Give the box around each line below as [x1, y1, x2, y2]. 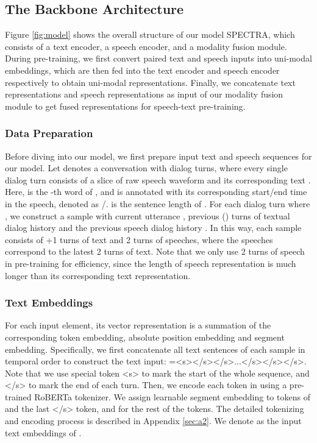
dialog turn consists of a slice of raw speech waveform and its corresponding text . [5, 173, 311, 186]
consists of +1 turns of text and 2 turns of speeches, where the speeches [5, 233, 273, 246]
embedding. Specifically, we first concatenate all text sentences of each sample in [5, 342, 305, 355]
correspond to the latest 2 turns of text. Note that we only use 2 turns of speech [5, 245, 305, 258]
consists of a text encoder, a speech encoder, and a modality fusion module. [5, 40, 287, 52]
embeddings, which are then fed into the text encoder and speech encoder [5, 63, 280, 76]
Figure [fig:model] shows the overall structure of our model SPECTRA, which [5, 28, 295, 41]
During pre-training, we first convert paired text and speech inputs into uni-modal [5, 52, 312, 65]
